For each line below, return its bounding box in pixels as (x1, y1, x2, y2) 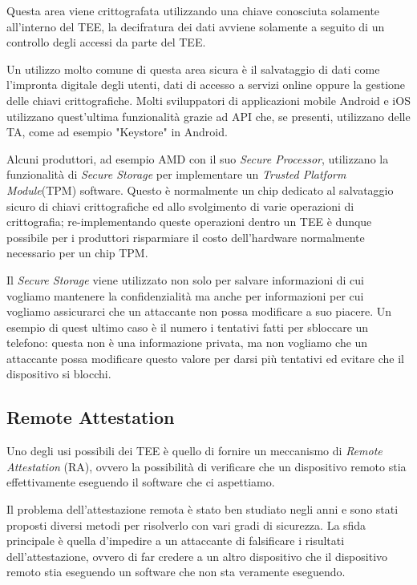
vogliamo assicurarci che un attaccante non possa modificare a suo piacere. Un (6, 303, 392, 320)
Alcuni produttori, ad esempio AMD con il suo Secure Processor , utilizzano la (6, 150, 389, 167)
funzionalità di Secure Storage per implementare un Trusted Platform (6, 166, 346, 183)
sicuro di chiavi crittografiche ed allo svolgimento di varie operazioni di (6, 197, 354, 214)
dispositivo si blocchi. (6, 365, 111, 382)
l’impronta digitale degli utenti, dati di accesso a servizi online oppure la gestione (6, 76, 406, 93)
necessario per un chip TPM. (6, 244, 148, 261)
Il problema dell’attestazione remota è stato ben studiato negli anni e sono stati (6, 501, 399, 518)
